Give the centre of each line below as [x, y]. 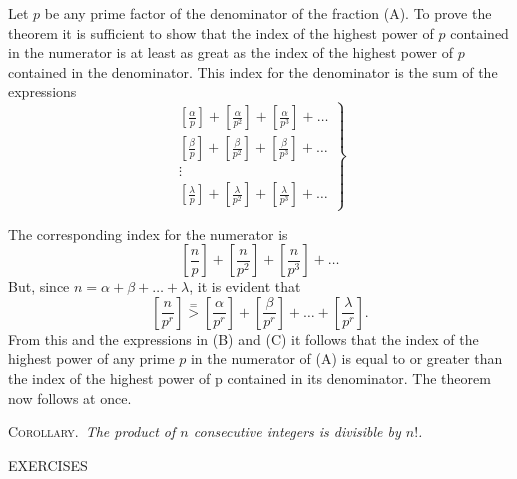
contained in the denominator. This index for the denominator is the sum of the [253, 71]
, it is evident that [245, 286]
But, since [39, 286]
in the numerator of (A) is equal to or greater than [346, 358]
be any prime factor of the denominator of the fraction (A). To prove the [268, 13]
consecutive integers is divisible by [297, 431]
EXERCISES [48, 464]
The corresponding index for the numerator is [148, 233]
